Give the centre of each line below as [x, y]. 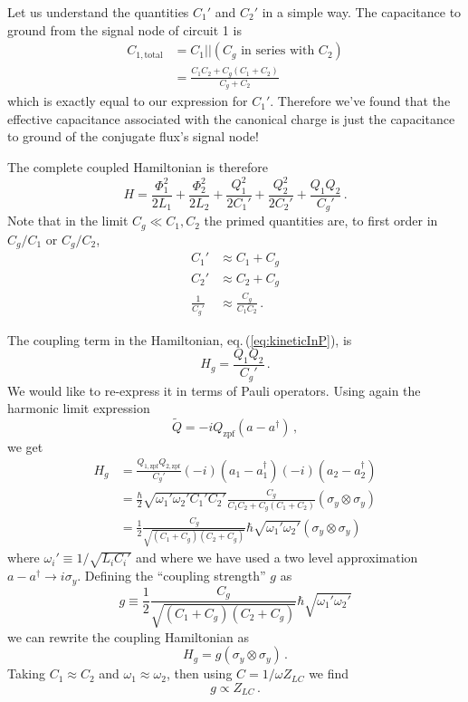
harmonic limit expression [79, 408]
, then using [199, 673]
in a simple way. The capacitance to [362, 12]
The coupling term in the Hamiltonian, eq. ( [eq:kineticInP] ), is [180, 339]
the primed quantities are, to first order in [321, 221]
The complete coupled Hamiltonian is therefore [138, 166]
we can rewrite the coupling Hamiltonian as [128, 636]
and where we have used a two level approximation [277, 558]
